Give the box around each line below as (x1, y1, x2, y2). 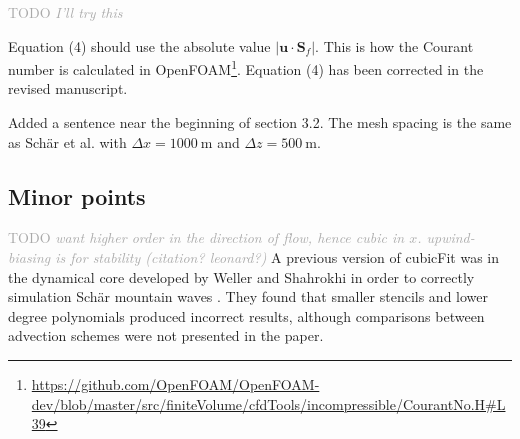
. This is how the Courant (315, 35, 474, 56)
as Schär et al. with (8, 131, 127, 152)
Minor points (8, 180, 146, 211)
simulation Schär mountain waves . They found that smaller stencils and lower (8, 286, 489, 307)
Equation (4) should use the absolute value (8, 35, 271, 56)
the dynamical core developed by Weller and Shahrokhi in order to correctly (8, 266, 475, 287)
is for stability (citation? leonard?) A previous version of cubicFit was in (55, 247, 500, 268)
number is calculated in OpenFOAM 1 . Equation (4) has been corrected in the (8, 56, 484, 79)
